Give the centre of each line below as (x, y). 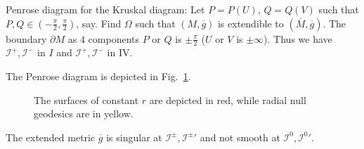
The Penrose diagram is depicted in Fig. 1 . (98, 76)
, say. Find (99, 23)
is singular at (134, 137)
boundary (26, 38)
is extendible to (251, 23)
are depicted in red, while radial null (228, 99)
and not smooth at (240, 137)
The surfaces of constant (86, 99)
